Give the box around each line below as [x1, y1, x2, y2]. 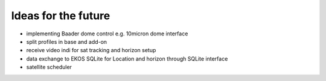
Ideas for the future [11, 9, 110, 22]
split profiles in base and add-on [26, 38, 107, 45]
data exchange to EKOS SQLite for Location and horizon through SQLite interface [26, 55, 228, 62]
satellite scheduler [26, 64, 72, 71]
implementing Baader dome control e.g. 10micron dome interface [26, 30, 188, 37]
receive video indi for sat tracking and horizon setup [26, 47, 156, 54]
